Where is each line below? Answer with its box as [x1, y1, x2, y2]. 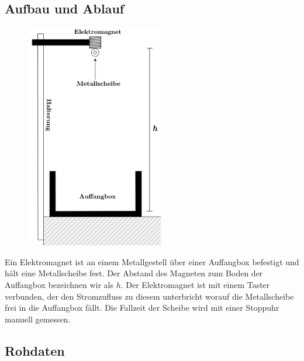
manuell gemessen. [5, 313, 71, 325]
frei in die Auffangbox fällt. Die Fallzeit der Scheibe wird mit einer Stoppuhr [5, 301, 279, 314]
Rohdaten [5, 341, 65, 359]
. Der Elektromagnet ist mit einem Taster [120, 278, 270, 290]
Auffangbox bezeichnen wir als [5, 278, 114, 290]
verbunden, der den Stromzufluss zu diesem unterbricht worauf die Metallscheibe [5, 290, 294, 302]
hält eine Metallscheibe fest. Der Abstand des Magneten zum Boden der [5, 267, 263, 279]
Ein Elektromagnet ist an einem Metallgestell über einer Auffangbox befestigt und [5, 255, 299, 268]
